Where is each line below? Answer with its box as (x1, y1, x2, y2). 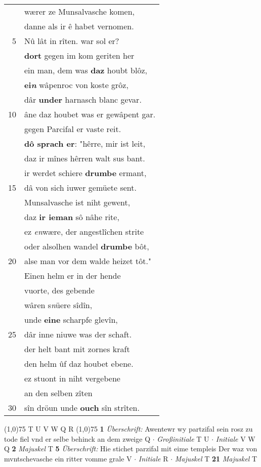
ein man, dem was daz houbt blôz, (24, 64, 148, 76)
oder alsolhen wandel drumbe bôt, (24, 240, 149, 252)
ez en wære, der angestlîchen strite (24, 226, 144, 237)
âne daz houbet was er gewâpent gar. (24, 108, 156, 120)
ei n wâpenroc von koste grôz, (24, 79, 128, 91)
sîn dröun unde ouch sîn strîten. (24, 402, 140, 413)
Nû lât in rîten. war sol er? (24, 35, 119, 47)
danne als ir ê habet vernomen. (24, 20, 134, 32)
